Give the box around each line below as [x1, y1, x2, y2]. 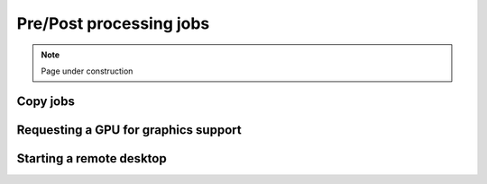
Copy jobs [16, 93, 76, 109]
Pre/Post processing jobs [16, 13, 210, 33]
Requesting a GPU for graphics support [16, 122, 243, 137]
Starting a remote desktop [16, 151, 167, 166]
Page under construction [41, 66, 133, 76]
